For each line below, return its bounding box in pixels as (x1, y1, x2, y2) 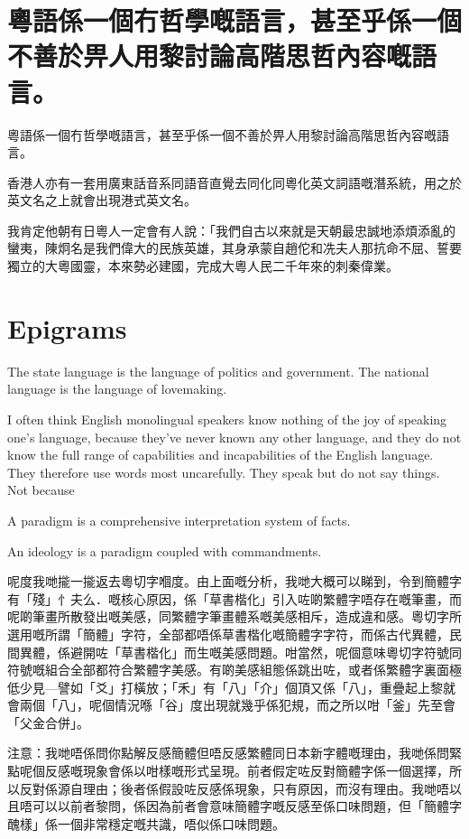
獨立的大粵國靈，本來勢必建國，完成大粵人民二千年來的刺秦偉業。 (7, 256, 399, 275)
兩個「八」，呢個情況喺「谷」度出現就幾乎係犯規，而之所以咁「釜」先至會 (19, 695, 455, 714)
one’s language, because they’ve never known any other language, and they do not (7, 427, 462, 446)
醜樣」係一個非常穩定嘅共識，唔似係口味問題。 (7, 814, 285, 833)
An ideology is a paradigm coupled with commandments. (7, 541, 322, 560)
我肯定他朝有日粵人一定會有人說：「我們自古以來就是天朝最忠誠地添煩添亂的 (7, 220, 455, 239)
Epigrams (7, 309, 127, 346)
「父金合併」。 (7, 713, 89, 732)
